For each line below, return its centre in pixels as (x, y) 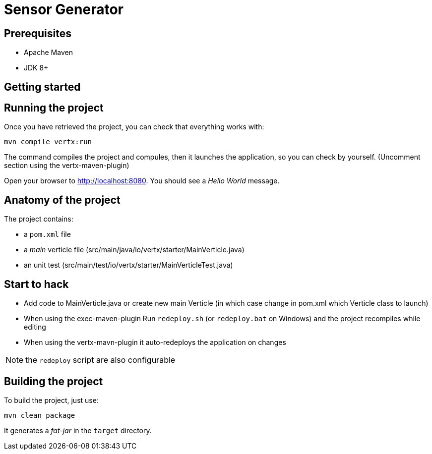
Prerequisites (38, 33)
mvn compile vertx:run (48, 142)
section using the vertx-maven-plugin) (67, 166)
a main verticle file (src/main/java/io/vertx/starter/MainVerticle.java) (134, 250)
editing (35, 327)
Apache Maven (48, 53)
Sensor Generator (64, 9)
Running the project (54, 108)
